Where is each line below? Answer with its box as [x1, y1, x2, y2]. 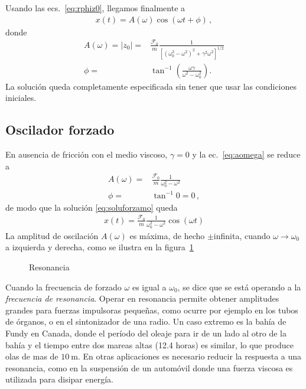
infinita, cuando [213, 229, 271, 241]
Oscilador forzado [5, 120, 115, 139]
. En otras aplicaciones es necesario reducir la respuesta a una [78, 350, 302, 362]
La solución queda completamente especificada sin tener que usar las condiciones [5, 80, 297, 92]
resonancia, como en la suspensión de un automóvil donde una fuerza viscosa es [5, 361, 293, 374]
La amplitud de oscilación [5, 229, 99, 241]
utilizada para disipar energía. [5, 373, 114, 385]
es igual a [132, 280, 167, 293]
